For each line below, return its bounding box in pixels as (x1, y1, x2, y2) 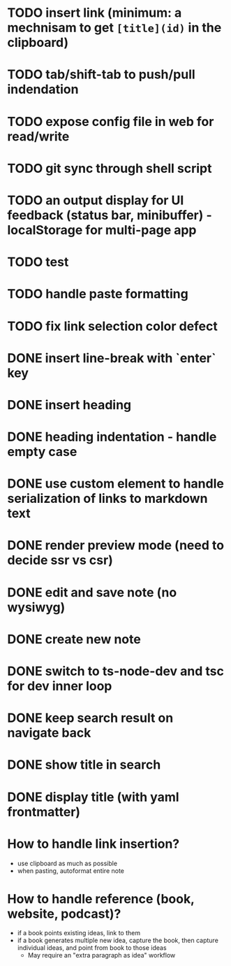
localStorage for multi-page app (7, 222, 197, 238)
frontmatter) (7, 804, 81, 820)
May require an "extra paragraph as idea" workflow (27, 951, 176, 960)
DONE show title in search (7, 757, 161, 773)
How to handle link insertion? (7, 836, 180, 851)
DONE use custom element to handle (7, 476, 225, 492)
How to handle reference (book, (7, 890, 195, 907)
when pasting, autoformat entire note (17, 866, 124, 875)
